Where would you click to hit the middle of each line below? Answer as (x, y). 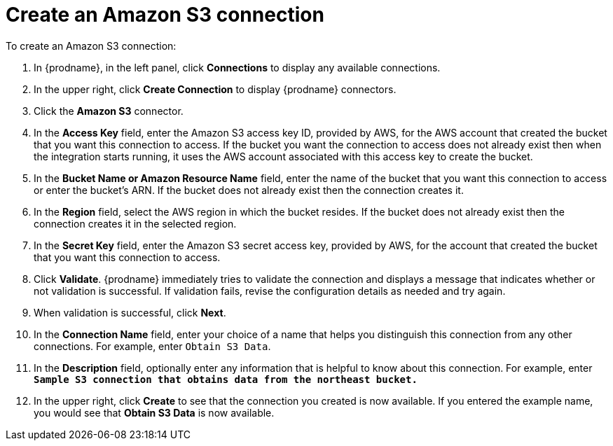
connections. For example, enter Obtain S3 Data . (152, 346)
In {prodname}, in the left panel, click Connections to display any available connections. (237, 67)
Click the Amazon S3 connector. (109, 111)
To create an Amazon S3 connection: (91, 46)
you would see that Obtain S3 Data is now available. (154, 412)
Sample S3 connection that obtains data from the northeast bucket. (226, 379)
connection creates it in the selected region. (135, 223)
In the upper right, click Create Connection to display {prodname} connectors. (215, 89)
